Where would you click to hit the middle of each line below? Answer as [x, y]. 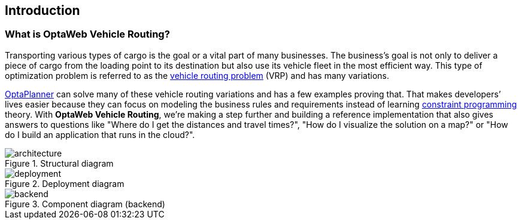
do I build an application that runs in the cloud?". [100, 134]
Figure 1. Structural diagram [59, 163]
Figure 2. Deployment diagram [65, 183]
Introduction [43, 10]
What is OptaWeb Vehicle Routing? [87, 34]
